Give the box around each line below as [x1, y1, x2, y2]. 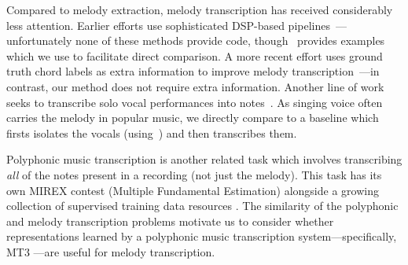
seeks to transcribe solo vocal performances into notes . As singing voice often [6, 94, 383, 110]
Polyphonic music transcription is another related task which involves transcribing [6, 151, 402, 167]
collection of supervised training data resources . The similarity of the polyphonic [6, 197, 399, 214]
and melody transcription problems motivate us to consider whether [6, 212, 334, 229]
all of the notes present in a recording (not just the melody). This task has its [6, 166, 382, 182]
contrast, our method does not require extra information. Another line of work [6, 78, 384, 94]
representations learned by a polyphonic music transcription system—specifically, [6, 228, 397, 245]
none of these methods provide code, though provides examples [75, 32, 385, 49]
